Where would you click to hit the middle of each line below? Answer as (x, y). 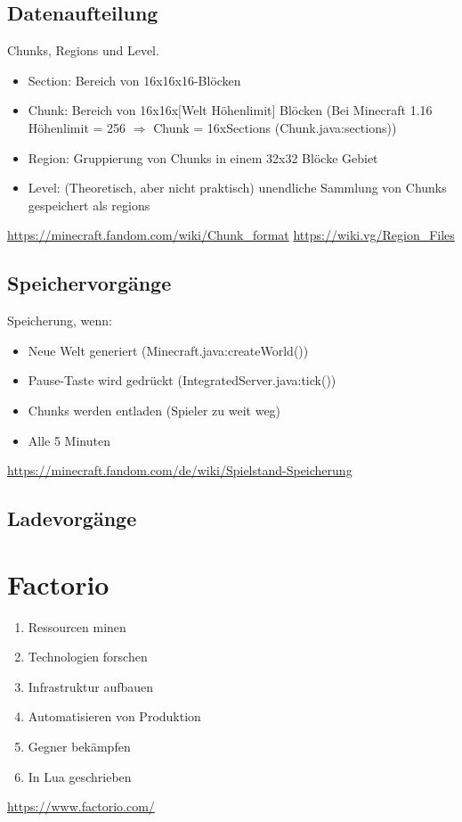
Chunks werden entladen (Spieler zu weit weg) (154, 410)
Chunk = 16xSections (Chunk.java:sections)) (275, 127)
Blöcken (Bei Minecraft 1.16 (356, 110)
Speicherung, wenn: (60, 321)
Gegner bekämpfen (79, 746)
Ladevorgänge (72, 518)
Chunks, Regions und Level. (83, 50)
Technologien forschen (88, 657)
